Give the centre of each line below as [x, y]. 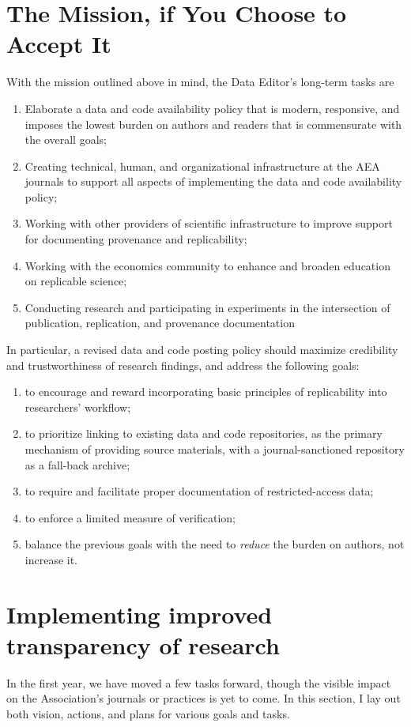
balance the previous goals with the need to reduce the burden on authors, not [215, 544]
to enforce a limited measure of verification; [130, 517]
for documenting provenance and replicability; [136, 239]
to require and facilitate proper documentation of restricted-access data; [199, 491]
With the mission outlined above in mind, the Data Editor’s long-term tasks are [200, 82]
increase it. [51, 559]
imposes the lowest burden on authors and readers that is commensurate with [213, 124]
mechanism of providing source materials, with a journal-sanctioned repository [215, 449]
